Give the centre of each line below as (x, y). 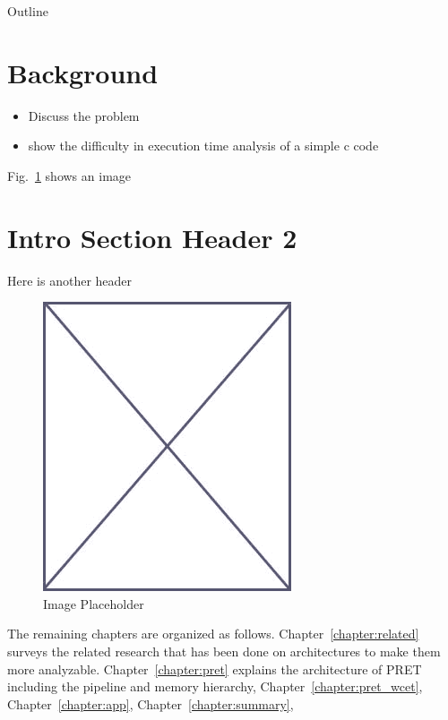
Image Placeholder (94, 603)
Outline (28, 11)
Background (83, 72)
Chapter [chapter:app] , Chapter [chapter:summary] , (151, 703)
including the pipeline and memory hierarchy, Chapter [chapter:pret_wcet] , (215, 686)
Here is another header (70, 280)
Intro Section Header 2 (152, 237)
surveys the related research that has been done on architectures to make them (224, 651)
